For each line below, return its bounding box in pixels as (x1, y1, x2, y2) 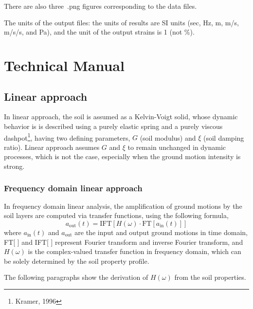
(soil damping (203, 132, 244, 143)
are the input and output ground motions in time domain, (74, 227, 248, 237)
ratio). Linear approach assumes (4, 142, 100, 152)
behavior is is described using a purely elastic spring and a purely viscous (4, 121, 223, 131)
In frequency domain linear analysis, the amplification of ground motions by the (4, 200, 242, 211)
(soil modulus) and (140, 132, 196, 143)
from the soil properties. (174, 272, 246, 282)
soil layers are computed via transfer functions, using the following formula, (4, 210, 229, 220)
